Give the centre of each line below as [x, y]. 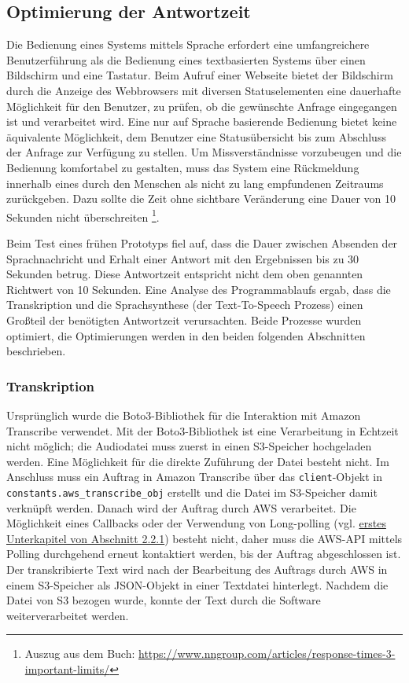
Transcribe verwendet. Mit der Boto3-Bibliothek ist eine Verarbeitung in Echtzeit [203, 430]
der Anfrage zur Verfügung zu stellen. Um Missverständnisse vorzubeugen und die [204, 152]
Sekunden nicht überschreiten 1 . [83, 215]
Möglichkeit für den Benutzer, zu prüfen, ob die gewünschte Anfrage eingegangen [202, 106]
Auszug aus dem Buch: [80, 654]
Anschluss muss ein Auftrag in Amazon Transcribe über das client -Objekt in [195, 477]
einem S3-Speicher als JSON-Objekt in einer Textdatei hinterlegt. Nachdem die [197, 584]
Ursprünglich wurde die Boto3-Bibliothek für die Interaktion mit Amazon [184, 415]
